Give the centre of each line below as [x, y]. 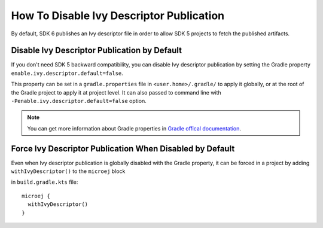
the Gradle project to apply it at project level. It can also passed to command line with [116, 92]
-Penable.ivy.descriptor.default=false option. [79, 101]
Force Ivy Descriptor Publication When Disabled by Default [123, 149]
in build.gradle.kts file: [45, 182]
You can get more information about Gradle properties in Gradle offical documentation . [134, 128]
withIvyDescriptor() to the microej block [68, 171]
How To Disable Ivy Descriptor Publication [118, 16]
